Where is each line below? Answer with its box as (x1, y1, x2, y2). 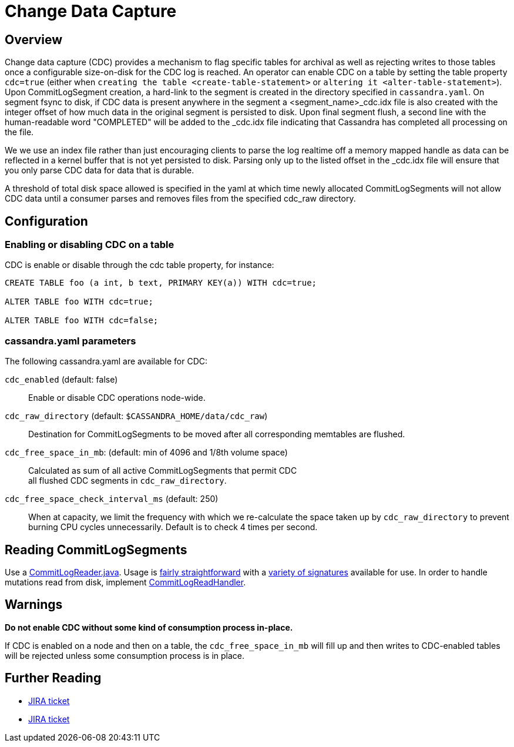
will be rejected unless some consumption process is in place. (5, 650, 245, 661)
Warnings (5, 597, 63, 612)
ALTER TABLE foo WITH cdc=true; (5, 297, 153, 307)
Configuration (5, 213, 88, 229)
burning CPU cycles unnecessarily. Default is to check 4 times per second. (28, 522, 318, 532)
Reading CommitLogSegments (5, 542, 187, 557)
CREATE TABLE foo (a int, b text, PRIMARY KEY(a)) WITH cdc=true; (5, 278, 317, 288)
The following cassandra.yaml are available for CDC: (5, 356, 208, 367)
